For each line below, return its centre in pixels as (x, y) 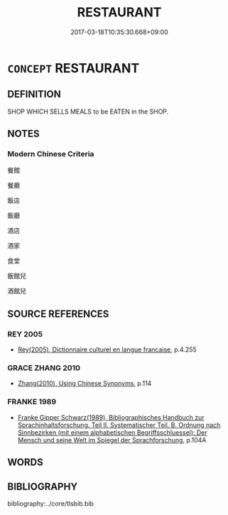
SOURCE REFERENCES (58, 314)
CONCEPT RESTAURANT (74, 68)
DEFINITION (34, 94)
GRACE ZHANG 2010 (44, 368)
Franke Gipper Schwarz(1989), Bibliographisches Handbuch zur (111, 417)
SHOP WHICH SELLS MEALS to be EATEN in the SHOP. (88, 112)
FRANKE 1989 (32, 402)
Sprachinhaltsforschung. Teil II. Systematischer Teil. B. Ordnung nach (119, 425)
